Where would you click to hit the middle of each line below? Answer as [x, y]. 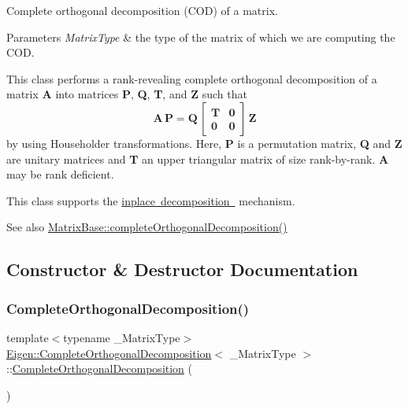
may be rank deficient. [60, 174]
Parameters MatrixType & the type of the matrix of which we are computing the [201, 37]
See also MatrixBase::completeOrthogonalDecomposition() [147, 227]
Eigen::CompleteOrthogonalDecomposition [109, 353]
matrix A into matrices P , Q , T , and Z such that [127, 94]
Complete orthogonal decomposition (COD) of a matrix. [142, 10]
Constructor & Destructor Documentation [182, 269]
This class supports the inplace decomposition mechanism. [151, 200]
